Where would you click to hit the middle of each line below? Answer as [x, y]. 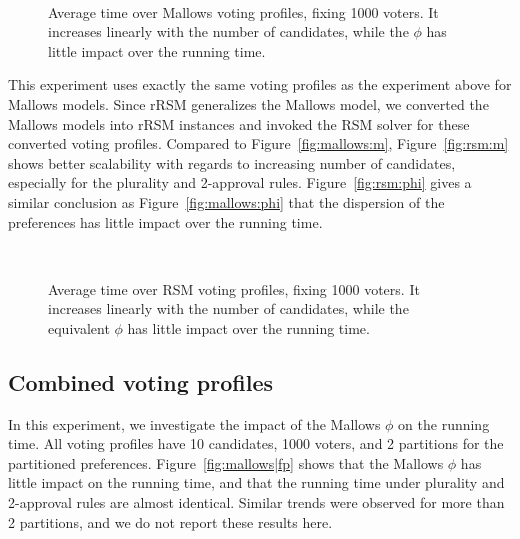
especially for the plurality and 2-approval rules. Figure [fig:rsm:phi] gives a [240, 182]
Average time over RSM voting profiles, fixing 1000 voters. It [234, 288]
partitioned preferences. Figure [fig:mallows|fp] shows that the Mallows [226, 462]
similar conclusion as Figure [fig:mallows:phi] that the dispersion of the [226, 201]
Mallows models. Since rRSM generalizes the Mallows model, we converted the [248, 103]
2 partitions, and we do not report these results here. [170, 521]
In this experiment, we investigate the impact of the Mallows [194, 423]
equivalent [79, 327]
